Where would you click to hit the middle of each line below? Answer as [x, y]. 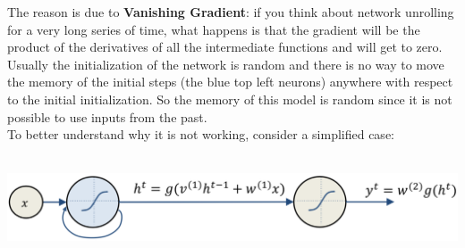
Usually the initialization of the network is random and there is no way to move [226, 64]
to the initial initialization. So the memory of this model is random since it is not [230, 99]
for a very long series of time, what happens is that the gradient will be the [214, 29]
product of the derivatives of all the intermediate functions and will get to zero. [225, 47]
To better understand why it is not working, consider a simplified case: [201, 134]
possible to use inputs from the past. [107, 116]
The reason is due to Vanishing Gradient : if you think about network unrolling [231, 12]
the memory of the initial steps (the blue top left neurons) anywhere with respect [230, 82]
